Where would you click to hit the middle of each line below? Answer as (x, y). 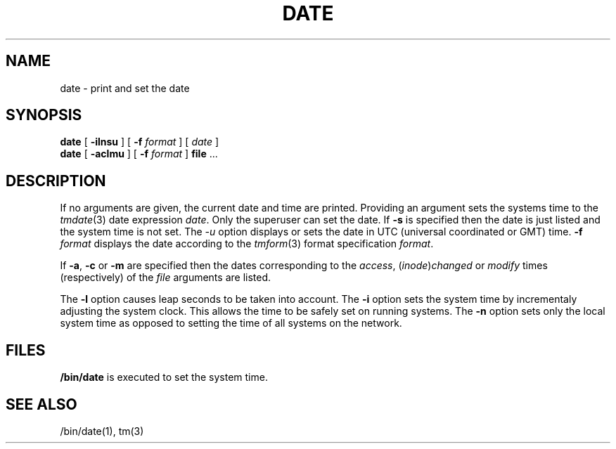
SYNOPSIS (44, 115)
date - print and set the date (125, 88)
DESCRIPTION (56, 181)
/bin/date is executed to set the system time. (164, 377)
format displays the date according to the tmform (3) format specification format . (247, 244)
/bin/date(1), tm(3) (102, 431)
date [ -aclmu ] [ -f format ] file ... (139, 154)
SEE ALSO (41, 404)
